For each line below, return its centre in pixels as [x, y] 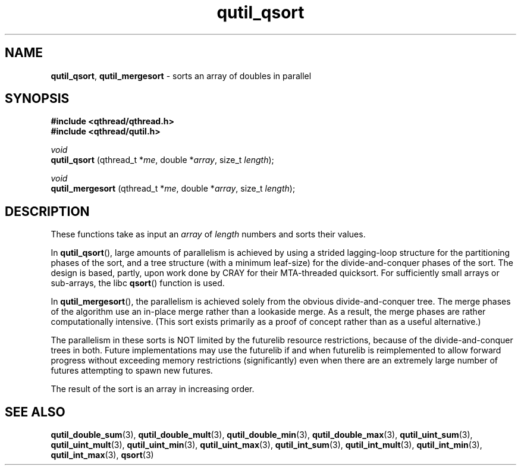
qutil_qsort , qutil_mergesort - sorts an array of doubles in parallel [181, 76]
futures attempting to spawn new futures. [132, 371]
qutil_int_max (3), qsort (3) [102, 455]
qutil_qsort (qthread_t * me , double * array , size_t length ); [162, 160]
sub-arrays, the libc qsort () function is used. [138, 283]
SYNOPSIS [37, 99]
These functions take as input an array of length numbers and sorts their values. [208, 234]
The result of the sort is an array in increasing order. [153, 389]
